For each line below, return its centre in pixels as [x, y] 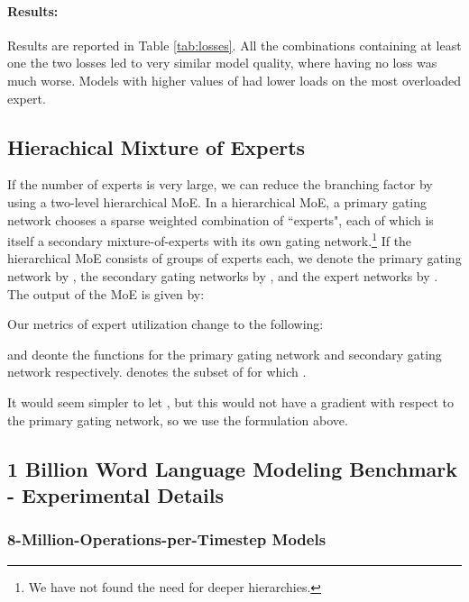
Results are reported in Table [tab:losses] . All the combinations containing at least [234, 45]
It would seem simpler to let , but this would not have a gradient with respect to [231, 401]
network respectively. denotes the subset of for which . [157, 372]
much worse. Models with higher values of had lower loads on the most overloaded [234, 80]
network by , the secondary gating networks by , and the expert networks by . [223, 276]
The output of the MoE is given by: [106, 293]
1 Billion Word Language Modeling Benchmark [232, 468]
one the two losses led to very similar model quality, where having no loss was [222, 63]
